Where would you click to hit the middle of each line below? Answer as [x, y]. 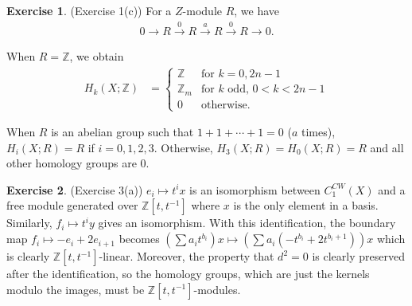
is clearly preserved [358, 256]
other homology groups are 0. [78, 163]
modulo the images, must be [76, 289]
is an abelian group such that [122, 132]
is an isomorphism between [255, 189]
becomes [139, 239]
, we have [257, 10]
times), [319, 132]
